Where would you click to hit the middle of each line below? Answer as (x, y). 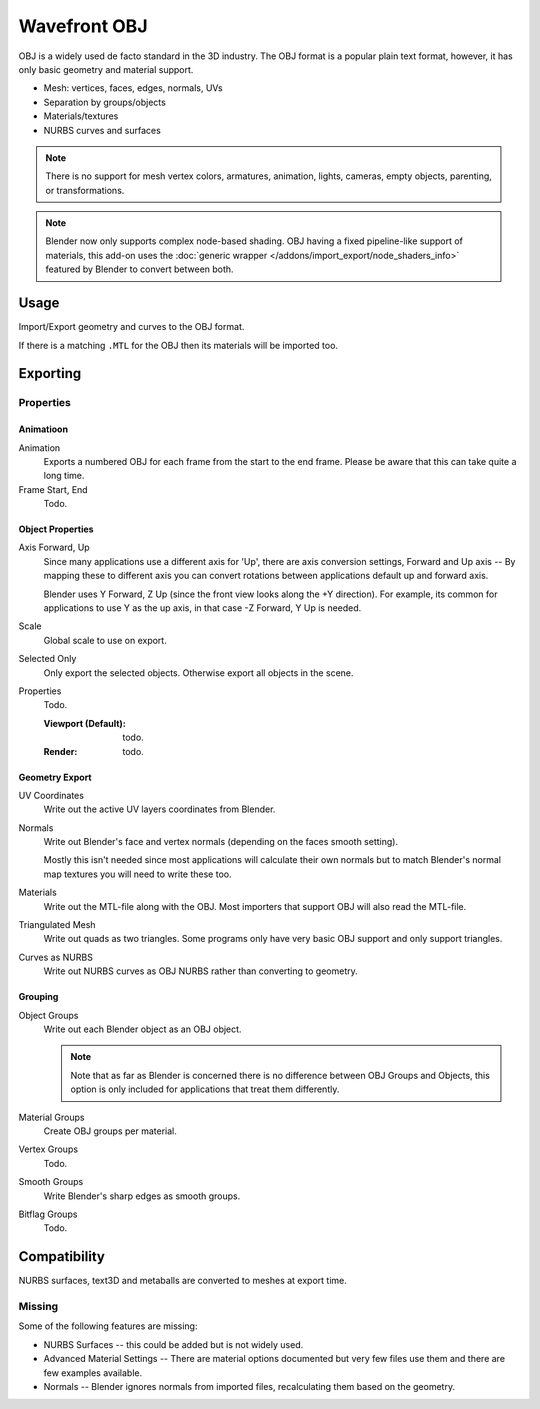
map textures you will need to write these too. (137, 874)
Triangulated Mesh (57, 925)
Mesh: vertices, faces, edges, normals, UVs (133, 88)
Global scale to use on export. (105, 640)
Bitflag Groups (48, 1214)
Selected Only (47, 659)
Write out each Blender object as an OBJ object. (142, 1029)
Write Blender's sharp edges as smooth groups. (142, 1196)
